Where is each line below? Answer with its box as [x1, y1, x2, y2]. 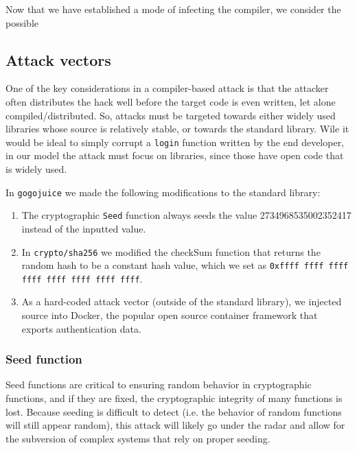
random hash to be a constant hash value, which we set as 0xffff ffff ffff [21, 258, 349, 272]
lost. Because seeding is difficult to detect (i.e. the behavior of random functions [5, 404, 342, 418]
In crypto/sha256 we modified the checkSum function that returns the [21, 244, 321, 259]
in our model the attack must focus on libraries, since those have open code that [5, 148, 344, 163]
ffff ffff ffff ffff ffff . [21, 271, 143, 285]
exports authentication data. [21, 321, 141, 335]
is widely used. [5, 162, 67, 176]
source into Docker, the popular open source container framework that [21, 308, 318, 322]
